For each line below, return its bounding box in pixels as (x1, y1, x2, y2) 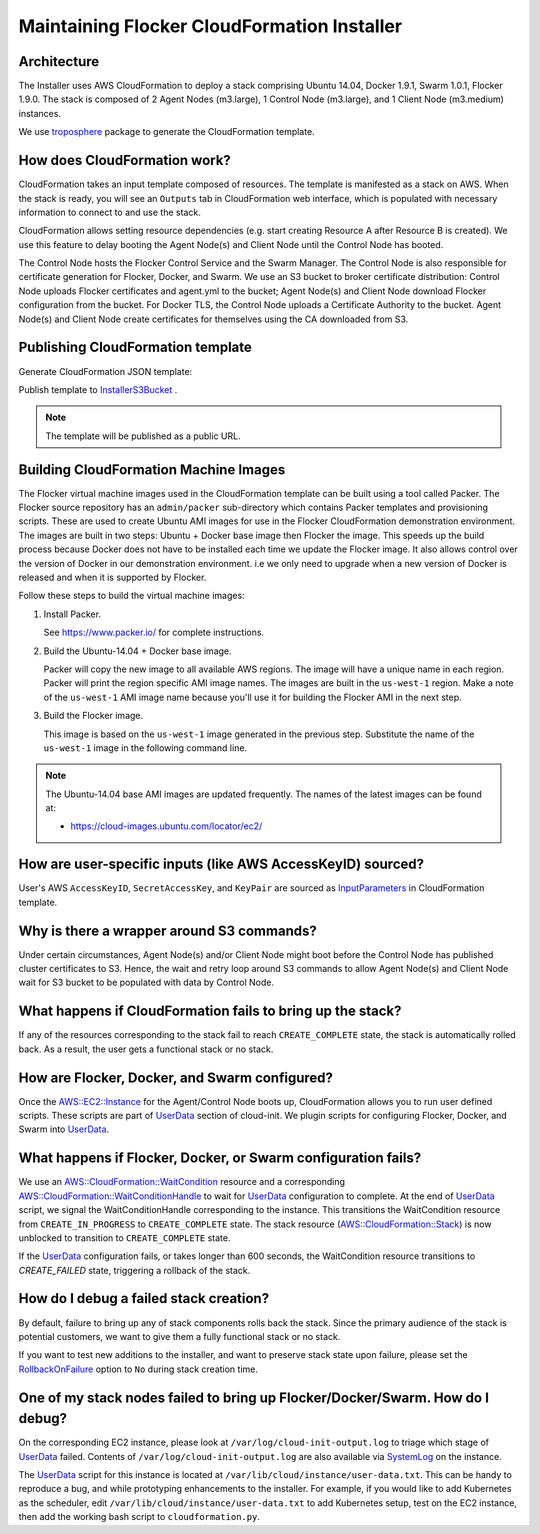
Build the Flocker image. (43, 710, 144, 722)
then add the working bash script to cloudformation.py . (18, 1511, 260, 1523)
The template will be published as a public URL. (45, 430, 241, 442)
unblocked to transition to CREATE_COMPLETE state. (18, 1231, 231, 1244)
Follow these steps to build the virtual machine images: (18, 590, 245, 602)
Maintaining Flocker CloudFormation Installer (18, 15, 403, 37)
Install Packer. (43, 608, 102, 620)
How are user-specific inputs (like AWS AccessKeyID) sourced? (18, 856, 425, 873)
